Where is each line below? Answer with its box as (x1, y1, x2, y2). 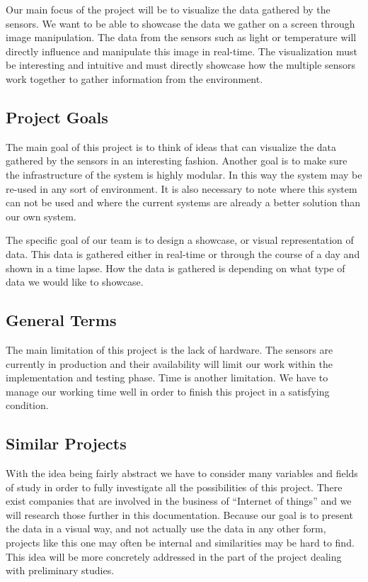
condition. (6, 398, 49, 413)
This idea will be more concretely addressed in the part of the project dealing (6, 549, 342, 564)
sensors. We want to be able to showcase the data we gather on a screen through (6, 16, 355, 30)
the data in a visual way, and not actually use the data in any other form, (6, 521, 326, 536)
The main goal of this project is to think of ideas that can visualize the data (6, 139, 337, 154)
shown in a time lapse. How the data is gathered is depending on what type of (6, 260, 345, 275)
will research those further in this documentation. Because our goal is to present (6, 507, 353, 522)
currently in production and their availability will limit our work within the (6, 356, 333, 371)
